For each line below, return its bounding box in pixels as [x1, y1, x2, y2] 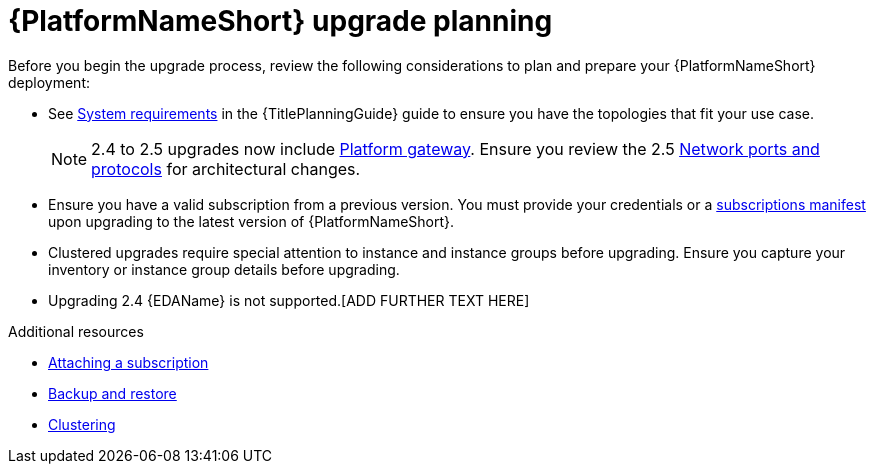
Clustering [48, 415, 116, 433]
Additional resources [8, 322, 144, 340]
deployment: [8, 73, 90, 91]
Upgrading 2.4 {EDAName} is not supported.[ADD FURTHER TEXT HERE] [48, 291, 530, 309]
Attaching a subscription [48, 353, 209, 371]
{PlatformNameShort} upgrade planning [8, 4, 553, 38]
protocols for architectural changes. [91, 158, 361, 179]
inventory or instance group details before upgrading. [48, 260, 400, 278]
